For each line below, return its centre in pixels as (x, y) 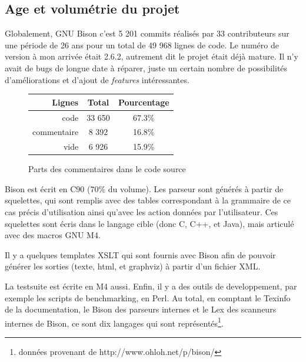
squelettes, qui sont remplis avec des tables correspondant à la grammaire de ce (148, 200)
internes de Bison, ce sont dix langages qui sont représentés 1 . (114, 322)
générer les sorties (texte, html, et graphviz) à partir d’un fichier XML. (133, 266)
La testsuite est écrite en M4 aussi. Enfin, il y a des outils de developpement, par (151, 286)
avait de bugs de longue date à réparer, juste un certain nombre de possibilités (146, 68)
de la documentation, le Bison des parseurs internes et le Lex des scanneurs (141, 309)
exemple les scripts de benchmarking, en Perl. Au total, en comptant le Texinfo (148, 297)
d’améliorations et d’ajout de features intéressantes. (97, 79)
